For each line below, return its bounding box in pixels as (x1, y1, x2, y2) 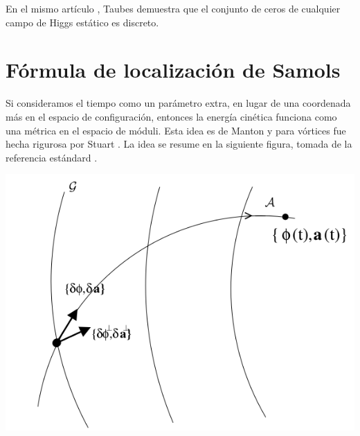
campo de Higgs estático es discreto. (6, 15, 159, 29)
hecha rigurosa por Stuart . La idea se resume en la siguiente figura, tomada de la (6, 137, 352, 151)
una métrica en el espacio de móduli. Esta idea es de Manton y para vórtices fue (6, 123, 346, 137)
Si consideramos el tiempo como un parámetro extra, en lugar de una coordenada (6, 96, 351, 110)
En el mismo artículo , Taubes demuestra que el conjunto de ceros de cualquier (6, 1, 341, 15)
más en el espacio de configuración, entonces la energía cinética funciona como (6, 109, 337, 123)
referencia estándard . (6, 150, 98, 164)
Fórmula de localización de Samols (6, 55, 341, 84)
